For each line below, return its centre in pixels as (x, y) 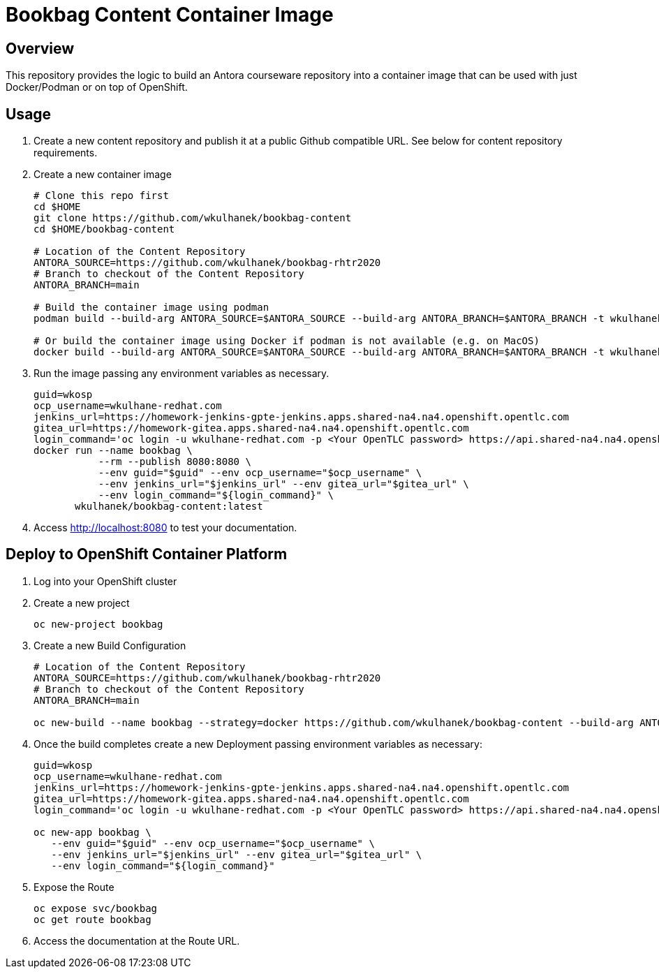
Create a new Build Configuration (110, 645)
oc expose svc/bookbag (96, 908)
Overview (40, 48)
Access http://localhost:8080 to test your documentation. (165, 528)
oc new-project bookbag (98, 624)
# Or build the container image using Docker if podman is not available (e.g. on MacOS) (287, 341)
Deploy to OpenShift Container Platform (147, 554)
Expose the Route (74, 887)
